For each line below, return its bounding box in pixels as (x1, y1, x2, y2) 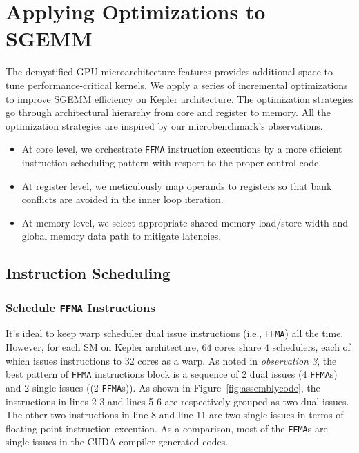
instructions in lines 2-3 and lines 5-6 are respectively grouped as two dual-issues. (6, 394, 349, 408)
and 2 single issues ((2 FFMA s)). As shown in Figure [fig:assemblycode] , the (6, 380, 320, 394)
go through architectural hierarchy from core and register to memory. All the (6, 105, 331, 119)
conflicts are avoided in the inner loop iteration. (21, 192, 224, 206)
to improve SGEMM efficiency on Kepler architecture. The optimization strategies (6, 91, 353, 106)
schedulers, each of (272, 340, 351, 354)
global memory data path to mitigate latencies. (21, 229, 222, 243)
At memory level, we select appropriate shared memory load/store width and (21, 215, 348, 229)
